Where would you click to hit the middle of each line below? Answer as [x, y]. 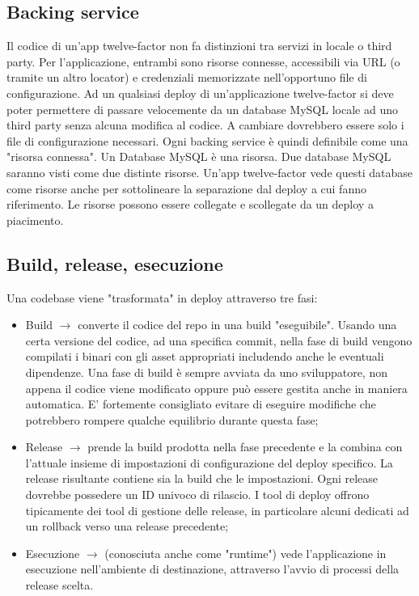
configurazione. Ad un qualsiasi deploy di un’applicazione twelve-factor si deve [200, 93]
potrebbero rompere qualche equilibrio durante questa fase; [172, 419]
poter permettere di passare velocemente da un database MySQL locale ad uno [202, 109]
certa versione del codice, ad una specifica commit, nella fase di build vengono [219, 340]
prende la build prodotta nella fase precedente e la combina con [245, 447]
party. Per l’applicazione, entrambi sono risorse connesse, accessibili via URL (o [203, 61]
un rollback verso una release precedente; [127, 526]
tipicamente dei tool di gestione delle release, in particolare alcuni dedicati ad [217, 510]
